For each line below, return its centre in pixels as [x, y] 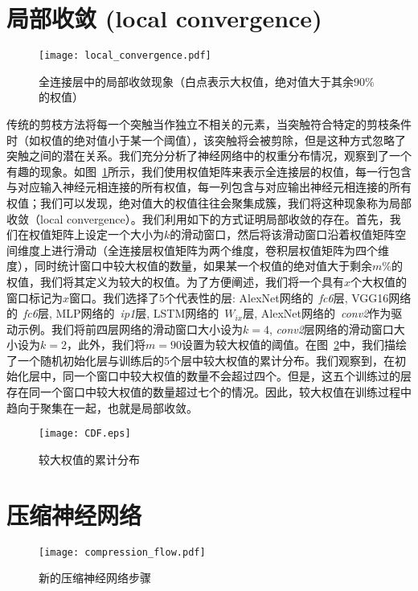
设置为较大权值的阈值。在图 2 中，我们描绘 [294, 345]
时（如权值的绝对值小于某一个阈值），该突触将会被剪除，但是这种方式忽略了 [206, 140]
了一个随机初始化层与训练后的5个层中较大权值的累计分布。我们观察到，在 [201, 360]
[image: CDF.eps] [85, 434]
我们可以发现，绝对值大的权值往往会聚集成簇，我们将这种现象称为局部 [225, 202]
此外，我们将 [111, 345]
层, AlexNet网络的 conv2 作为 [317, 313]
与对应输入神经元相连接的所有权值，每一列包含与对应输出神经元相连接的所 [203, 187]
